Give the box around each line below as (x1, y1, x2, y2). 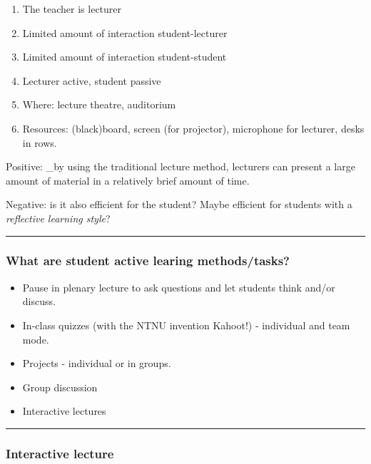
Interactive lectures (22, 403, 106, 418)
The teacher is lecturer (22, 1, 122, 16)
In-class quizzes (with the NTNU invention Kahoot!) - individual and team (22, 317, 350, 332)
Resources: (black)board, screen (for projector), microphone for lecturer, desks (22, 120, 365, 135)
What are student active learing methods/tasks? (6, 252, 290, 269)
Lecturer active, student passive (22, 73, 161, 88)
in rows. (22, 135, 57, 150)
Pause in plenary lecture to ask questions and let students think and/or (22, 279, 335, 294)
